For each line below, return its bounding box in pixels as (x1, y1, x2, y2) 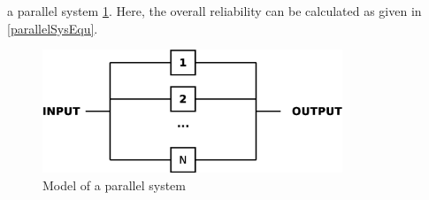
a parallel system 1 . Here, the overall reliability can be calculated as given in (7, 2, 422, 19)
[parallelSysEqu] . (7, 19, 98, 37)
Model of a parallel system (42, 175, 186, 194)
